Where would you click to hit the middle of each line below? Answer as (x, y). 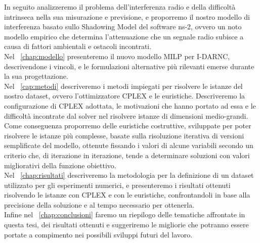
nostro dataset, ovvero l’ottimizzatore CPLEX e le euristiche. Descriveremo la (125, 96)
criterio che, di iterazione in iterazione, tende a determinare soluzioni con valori (127, 155)
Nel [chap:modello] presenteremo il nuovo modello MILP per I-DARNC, (117, 56)
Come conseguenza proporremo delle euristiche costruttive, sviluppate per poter (128, 126)
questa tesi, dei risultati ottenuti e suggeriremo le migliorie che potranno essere (126, 225)
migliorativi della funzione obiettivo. (60, 165)
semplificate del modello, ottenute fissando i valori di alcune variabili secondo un (129, 145)
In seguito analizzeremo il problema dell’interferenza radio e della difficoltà (120, 7)
